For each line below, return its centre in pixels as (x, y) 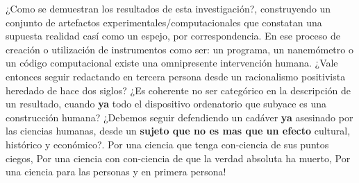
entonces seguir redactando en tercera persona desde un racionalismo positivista (176, 76)
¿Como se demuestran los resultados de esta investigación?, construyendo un (168, 8)
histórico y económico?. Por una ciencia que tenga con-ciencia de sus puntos (167, 144)
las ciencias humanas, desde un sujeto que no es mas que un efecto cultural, (178, 131)
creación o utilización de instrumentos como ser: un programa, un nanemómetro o (179, 49)
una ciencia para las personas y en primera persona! (116, 172)
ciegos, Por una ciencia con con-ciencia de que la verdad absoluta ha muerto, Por (178, 158)
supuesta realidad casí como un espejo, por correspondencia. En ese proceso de (173, 36)
